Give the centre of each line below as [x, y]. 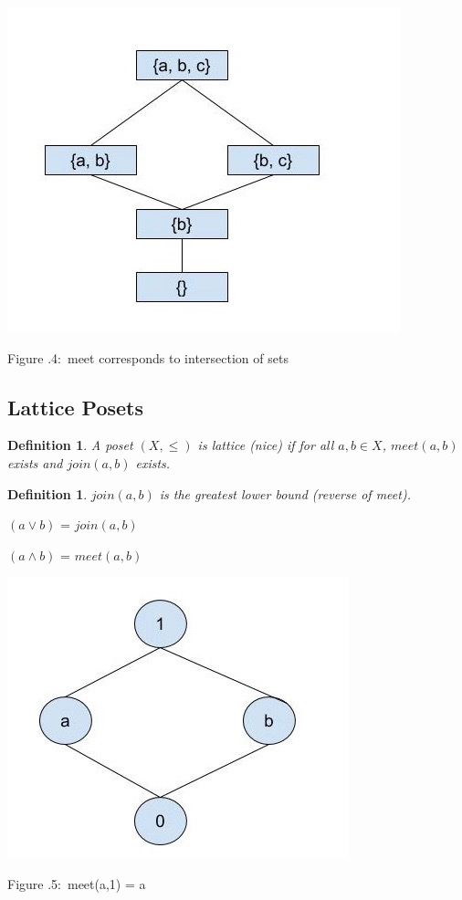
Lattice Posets [76, 407]
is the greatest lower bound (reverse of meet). [285, 493]
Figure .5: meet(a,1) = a [77, 883]
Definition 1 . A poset [70, 445]
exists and [35, 462]
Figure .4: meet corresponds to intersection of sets [148, 357]
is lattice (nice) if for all [266, 445]
